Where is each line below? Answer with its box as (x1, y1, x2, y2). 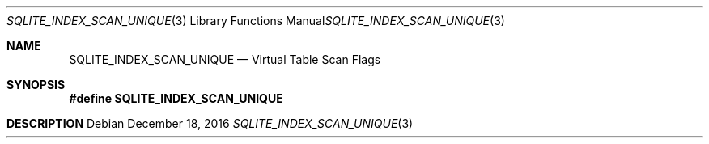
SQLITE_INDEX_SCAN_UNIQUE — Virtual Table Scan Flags (69, 53, 381, 66)
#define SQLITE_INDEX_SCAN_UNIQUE (69, 91, 283, 105)
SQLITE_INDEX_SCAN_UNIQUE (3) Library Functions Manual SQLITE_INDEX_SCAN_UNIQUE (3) (6, 14, 505, 28)
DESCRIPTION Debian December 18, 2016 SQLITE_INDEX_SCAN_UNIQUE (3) (6, 116, 414, 130)
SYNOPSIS (6, 78, 66, 91)
